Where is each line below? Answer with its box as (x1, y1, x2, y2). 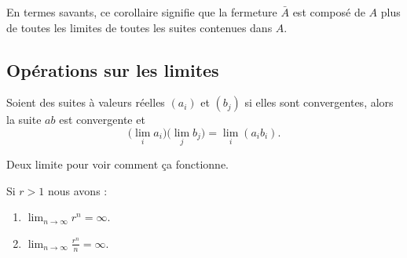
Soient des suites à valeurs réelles (6, 94, 165, 111)
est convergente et (59, 111, 145, 128)
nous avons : (47, 182, 108, 198)
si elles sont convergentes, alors (244, 94, 394, 111)
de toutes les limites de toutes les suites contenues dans (6, 19, 273, 35)
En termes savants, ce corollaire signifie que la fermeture (6, 4, 277, 20)
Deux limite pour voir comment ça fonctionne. (6, 156, 229, 173)
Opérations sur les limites (6, 57, 219, 82)
